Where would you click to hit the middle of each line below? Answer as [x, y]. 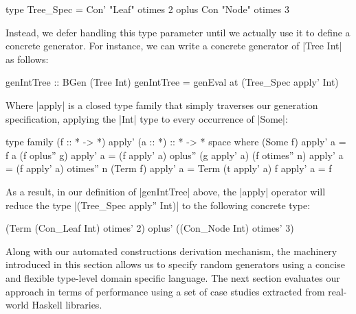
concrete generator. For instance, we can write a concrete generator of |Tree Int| [174, 46]
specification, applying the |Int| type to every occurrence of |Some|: [147, 118]
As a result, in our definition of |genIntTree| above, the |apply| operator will [166, 191]
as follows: [27, 59]
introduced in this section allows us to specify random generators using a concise [175, 264]
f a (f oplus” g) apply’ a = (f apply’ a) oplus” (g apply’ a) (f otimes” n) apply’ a [175, 155]
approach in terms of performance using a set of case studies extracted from [165, 291]
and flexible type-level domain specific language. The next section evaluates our [173, 277]
